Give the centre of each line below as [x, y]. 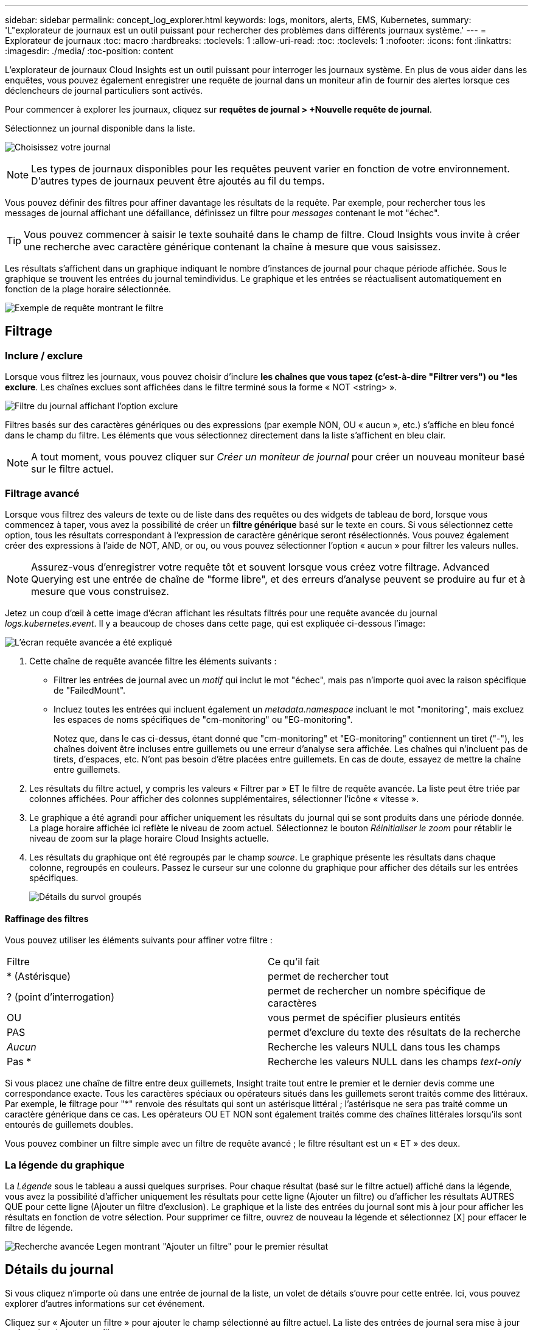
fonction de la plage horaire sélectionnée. [88, 289]
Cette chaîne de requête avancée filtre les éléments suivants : [153, 661]
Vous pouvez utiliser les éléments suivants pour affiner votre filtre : [139, 940]
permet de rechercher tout [328, 976]
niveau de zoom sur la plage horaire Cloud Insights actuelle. [149, 838]
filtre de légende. [39, 1227]
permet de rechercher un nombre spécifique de [377, 991]
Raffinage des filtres [47, 918]
